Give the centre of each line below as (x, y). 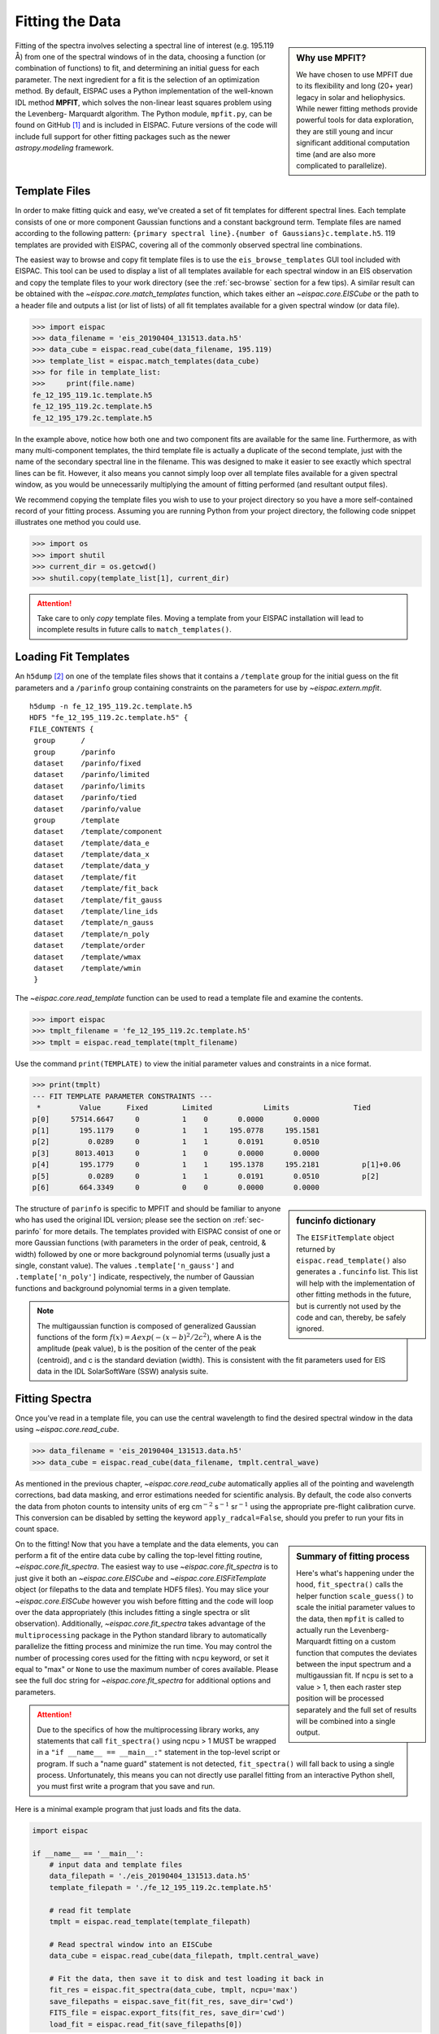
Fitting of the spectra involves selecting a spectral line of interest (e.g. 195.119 (145, 46)
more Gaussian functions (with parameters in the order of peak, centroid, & (141, 1243)
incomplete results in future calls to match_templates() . (134, 630)
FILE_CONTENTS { (62, 729)
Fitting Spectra (54, 1398)
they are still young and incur (345, 131)
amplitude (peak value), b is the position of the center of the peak (146, 1349)
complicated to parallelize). (341, 165)
